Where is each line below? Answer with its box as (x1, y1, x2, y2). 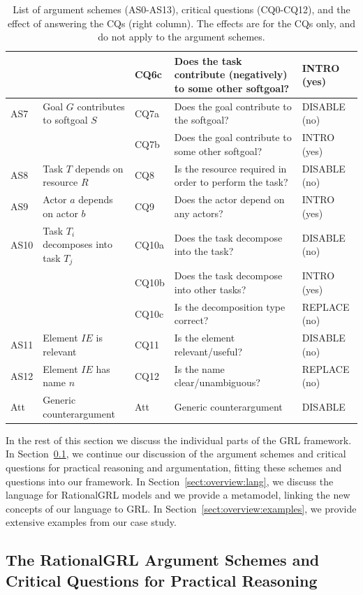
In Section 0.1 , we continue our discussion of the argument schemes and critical (6, 446, 346, 461)
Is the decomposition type (174, 299, 286, 314)
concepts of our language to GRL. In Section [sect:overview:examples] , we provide (6, 501, 357, 515)
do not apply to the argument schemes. (98, 29, 265, 44)
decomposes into (43, 237, 112, 251)
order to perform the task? (174, 175, 288, 189)
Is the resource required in (174, 161, 287, 175)
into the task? (174, 244, 234, 258)
